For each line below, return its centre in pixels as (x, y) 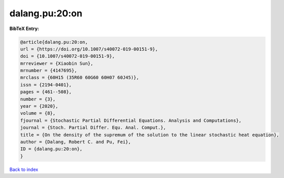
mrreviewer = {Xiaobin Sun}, (57, 63)
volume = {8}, (38, 113)
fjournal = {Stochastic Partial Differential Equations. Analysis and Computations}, (131, 120)
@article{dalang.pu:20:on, (54, 42)
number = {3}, (38, 99)
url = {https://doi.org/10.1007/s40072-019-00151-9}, (89, 49)
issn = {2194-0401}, (46, 85)
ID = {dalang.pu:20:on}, (51, 149)
